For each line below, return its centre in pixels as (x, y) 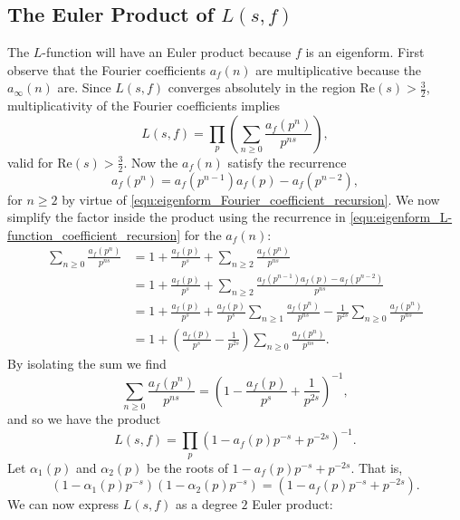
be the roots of (187, 467)
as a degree (206, 504)
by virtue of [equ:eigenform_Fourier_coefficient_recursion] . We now (251, 199)
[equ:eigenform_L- (401, 217)
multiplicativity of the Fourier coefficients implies (144, 106)
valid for (30, 162)
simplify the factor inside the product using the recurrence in (177, 217)
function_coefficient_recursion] (94, 234)
